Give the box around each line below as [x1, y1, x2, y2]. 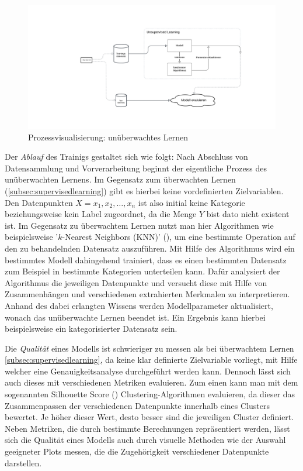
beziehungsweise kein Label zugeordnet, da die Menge [5, 208, 197, 220]
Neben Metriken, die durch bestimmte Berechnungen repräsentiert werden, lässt [5, 422, 290, 434]
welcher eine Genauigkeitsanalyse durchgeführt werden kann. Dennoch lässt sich [5, 365, 291, 377]
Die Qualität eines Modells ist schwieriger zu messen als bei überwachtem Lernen [5, 342, 294, 354]
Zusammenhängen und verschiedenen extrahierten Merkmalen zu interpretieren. [5, 288, 290, 300]
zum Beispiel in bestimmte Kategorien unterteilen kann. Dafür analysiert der [5, 265, 280, 277]
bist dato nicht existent [206, 208, 290, 220]
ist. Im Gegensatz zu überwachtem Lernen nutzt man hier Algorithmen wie [5, 219, 274, 231]
